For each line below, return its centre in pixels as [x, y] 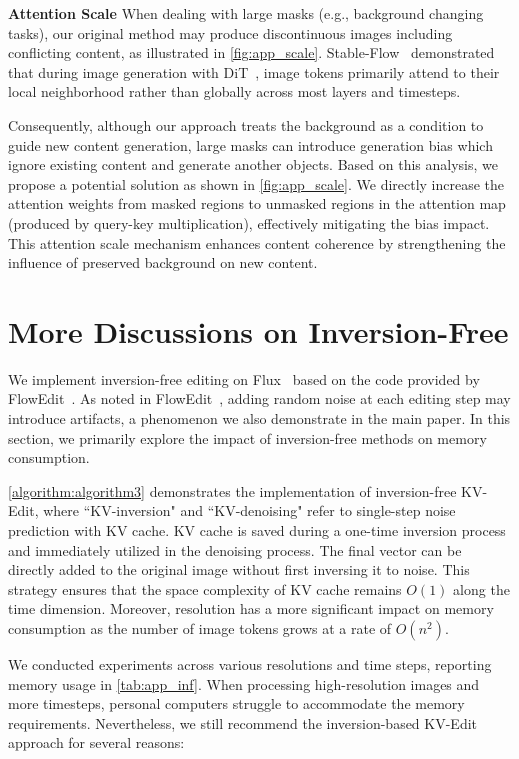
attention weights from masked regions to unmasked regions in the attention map [257, 203]
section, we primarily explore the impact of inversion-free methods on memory [247, 437]
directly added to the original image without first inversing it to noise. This [239, 569]
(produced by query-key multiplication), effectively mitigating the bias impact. [249, 222]
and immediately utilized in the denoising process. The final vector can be [235, 549]
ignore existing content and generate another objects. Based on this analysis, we [253, 164]
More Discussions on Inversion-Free [258, 330]
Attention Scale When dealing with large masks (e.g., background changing [246, 13]
